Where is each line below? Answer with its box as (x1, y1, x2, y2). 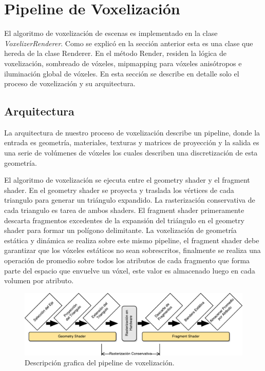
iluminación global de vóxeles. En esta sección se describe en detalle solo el (4, 68, 239, 79)
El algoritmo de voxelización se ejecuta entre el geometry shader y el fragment (4, 174, 250, 185)
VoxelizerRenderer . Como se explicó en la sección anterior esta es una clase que (4, 37, 253, 48)
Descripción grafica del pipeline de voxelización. (25, 357, 175, 368)
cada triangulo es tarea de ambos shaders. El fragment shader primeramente (4, 205, 244, 216)
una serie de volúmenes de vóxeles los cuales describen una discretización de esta (4, 147, 258, 158)
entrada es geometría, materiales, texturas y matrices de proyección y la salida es (4, 137, 259, 148)
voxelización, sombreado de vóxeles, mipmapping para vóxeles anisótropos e (4, 57, 242, 68)
